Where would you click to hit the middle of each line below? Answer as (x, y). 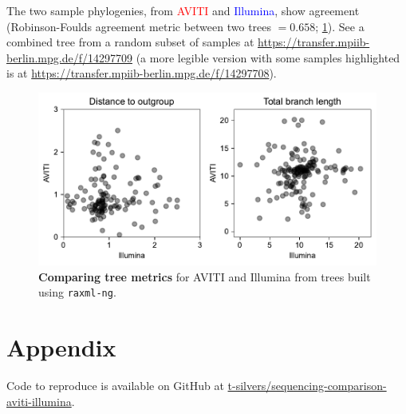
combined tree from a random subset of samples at (130, 42)
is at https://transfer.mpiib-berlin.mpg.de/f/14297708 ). (142, 73)
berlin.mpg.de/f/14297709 (69, 57)
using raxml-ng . (77, 292)
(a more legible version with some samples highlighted (268, 57)
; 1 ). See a (340, 26)
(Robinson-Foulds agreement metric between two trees (139, 26)
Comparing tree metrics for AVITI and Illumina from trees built (205, 276)
